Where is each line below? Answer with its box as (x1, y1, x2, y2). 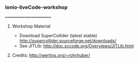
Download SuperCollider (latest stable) (19, 33, 98, 39)
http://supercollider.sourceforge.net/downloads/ (19, 38, 117, 44)
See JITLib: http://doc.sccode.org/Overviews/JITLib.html (19, 43, 134, 49)
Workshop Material (12, 23, 51, 29)
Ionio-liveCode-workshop (5, 4, 68, 11)
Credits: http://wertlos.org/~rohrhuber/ (12, 52, 90, 58)
